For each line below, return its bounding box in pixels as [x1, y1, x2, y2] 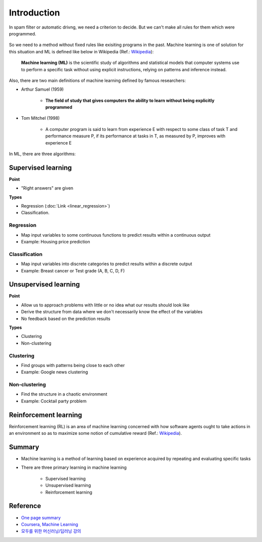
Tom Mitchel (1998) [21, 115, 60, 121]
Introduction [9, 7, 60, 18]
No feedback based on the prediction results [21, 316, 111, 321]
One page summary [21, 514, 61, 521]
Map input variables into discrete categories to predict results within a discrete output [21, 261, 193, 267]
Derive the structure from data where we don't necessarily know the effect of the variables [21, 309, 203, 315]
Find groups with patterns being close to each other [21, 362, 125, 368]
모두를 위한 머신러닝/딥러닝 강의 [21, 528, 82, 534]
